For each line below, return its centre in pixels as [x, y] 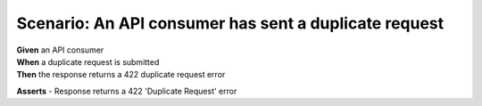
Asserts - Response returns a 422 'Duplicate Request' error [127, 91]
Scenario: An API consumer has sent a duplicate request [230, 23]
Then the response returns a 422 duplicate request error [121, 75]
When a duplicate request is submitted [88, 61]
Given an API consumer [60, 50]
